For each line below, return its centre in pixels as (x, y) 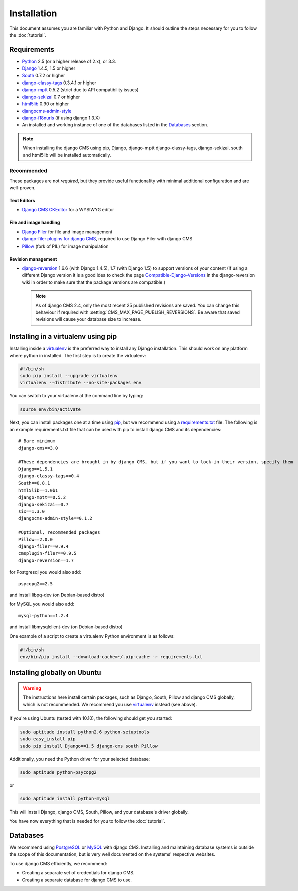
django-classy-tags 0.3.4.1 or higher (59, 83)
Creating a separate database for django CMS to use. (77, 880)
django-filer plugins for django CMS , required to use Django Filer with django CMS (107, 239)
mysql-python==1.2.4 (43, 616)
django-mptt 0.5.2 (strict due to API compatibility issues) (80, 90)
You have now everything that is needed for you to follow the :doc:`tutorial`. (87, 821)
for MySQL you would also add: (42, 604)
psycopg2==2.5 (35, 583)
